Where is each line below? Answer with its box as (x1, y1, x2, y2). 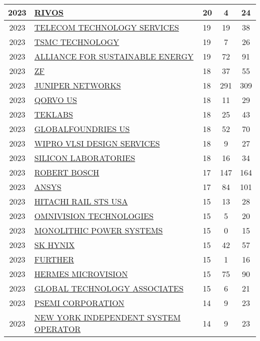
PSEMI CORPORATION (34, 297, 124, 308)
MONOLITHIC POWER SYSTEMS (34, 224, 163, 236)
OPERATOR (34, 323, 81, 334)
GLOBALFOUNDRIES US (34, 123, 130, 134)
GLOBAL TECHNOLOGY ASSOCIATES (34, 282, 183, 294)
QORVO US (34, 94, 77, 105)
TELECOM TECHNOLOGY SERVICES (34, 21, 179, 33)
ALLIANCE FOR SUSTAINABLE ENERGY (34, 50, 193, 62)
